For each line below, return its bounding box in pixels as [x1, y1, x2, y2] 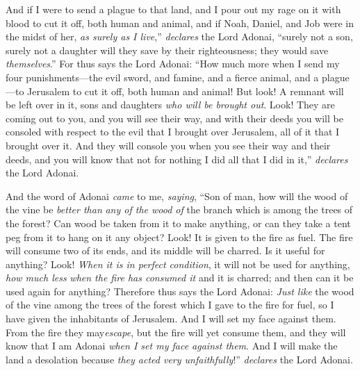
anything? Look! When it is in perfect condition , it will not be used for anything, [6, 256, 350, 271]
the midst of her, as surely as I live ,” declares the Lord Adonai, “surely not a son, [6, 29, 353, 44]
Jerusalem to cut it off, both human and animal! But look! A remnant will [27, 83, 344, 98]
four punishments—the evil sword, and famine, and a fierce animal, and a [6, 69, 319, 84]
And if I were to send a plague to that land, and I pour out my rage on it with [6, 2, 341, 16]
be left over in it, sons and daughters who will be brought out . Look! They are [6, 97, 335, 112]
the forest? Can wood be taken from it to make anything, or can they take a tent [6, 215, 351, 230]
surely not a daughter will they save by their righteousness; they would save [6, 42, 329, 57]
